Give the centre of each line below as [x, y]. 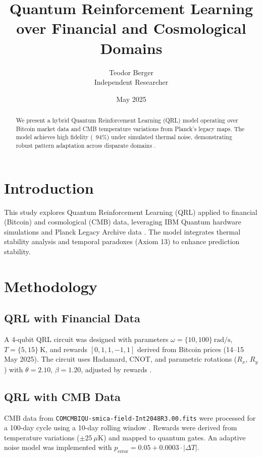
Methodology [51, 286]
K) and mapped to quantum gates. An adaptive [172, 437]
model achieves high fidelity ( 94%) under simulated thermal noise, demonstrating [124, 137]
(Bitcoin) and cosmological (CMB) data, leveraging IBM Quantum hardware [123, 222]
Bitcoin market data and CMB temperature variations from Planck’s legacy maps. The [130, 128]
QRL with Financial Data [72, 318]
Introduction [49, 187]
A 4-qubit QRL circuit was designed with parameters [86, 339]
